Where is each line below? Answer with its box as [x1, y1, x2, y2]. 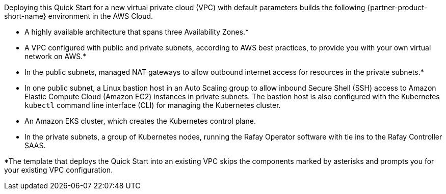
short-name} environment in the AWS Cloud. [4, 12, 153, 20]
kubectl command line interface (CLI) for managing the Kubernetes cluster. [24, 101, 281, 109]
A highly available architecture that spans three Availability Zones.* [24, 27, 249, 36]
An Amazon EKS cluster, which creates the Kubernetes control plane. [24, 117, 256, 125]
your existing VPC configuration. [4, 165, 113, 174]
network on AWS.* [24, 52, 87, 61]
